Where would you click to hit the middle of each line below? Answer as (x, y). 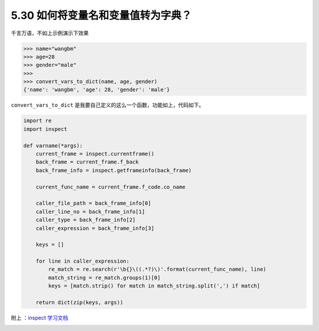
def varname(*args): (53, 145)
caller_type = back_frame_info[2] (86, 220)
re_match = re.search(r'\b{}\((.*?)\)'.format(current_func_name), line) (157, 269)
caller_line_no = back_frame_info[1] (90, 212)
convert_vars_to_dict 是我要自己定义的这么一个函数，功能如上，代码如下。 (108, 105)
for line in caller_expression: (83, 261)
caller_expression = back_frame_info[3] (95, 228)
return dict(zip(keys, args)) (79, 303)
